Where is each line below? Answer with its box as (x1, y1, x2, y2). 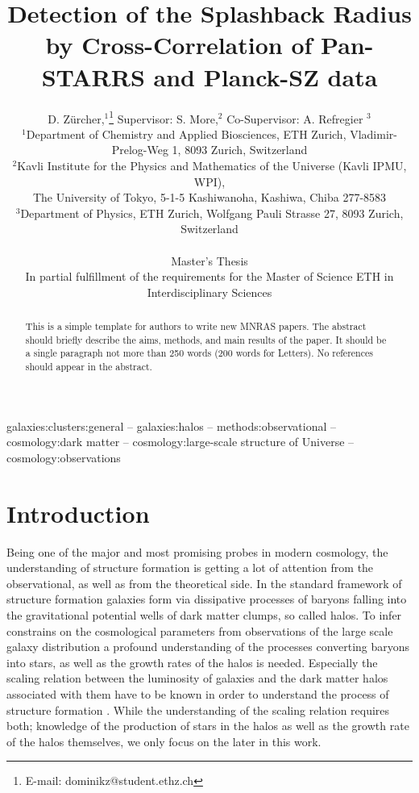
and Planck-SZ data (153, 60, 378, 93)
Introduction (6, 496, 150, 529)
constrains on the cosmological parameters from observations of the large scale (6, 622, 393, 639)
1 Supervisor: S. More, (109, 107, 218, 127)
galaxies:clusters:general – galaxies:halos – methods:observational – (6, 417, 336, 434)
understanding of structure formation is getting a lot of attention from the (6, 559, 374, 576)
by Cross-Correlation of (45, 28, 313, 61)
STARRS (41, 60, 145, 93)
